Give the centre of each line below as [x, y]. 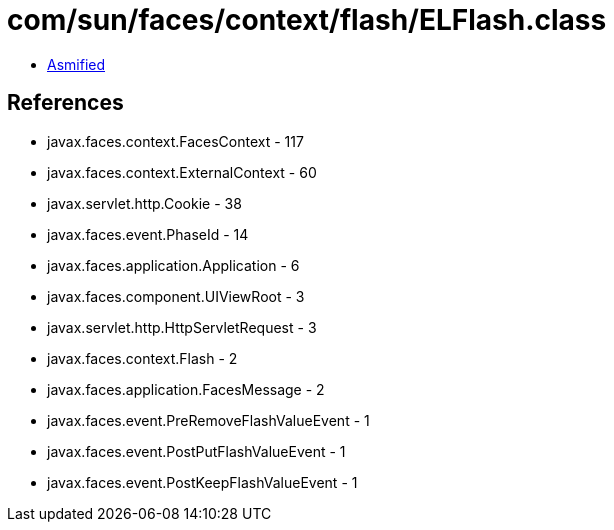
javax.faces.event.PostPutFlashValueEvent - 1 [196, 451]
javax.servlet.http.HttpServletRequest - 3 [182, 327]
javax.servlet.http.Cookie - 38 [144, 203]
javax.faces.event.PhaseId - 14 [148, 234]
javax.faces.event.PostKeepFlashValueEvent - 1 [202, 482]
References [65, 103]
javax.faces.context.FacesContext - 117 [175, 141]
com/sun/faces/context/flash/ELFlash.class [307, 20]
